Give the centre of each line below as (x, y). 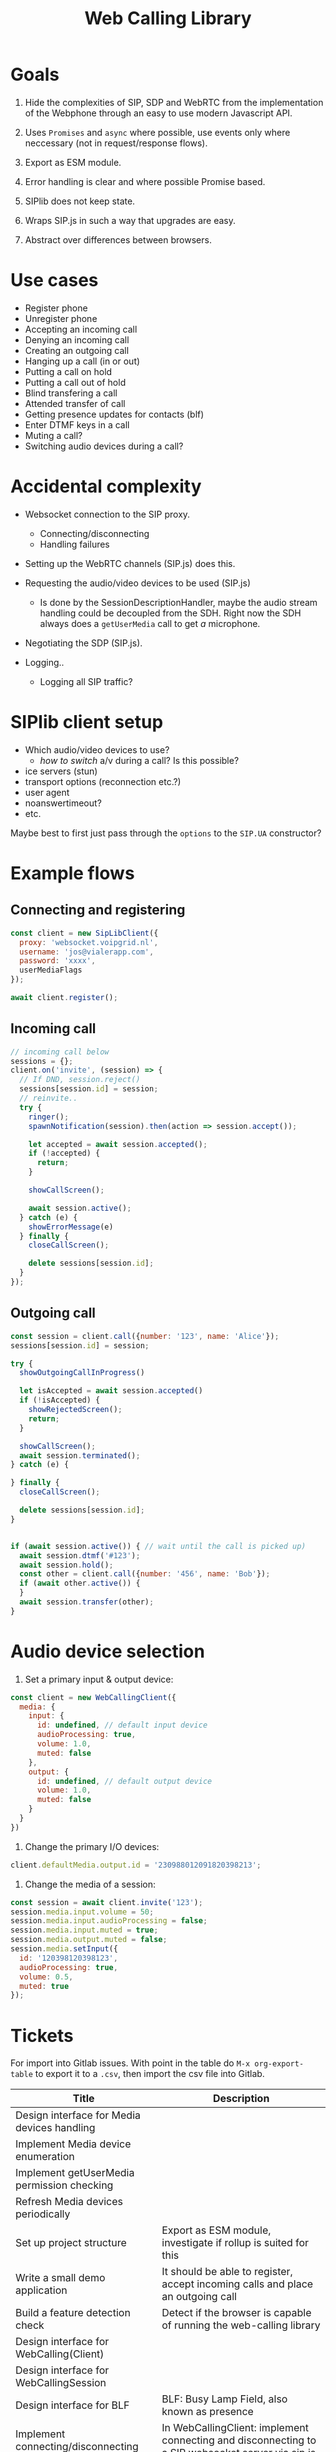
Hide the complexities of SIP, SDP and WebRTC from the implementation (174, 102)
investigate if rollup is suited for (235, 2243)
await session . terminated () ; (80, 1455)
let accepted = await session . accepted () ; (118, 1144)
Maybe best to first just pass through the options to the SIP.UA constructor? (166, 833)
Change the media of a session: (90, 1884)
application (41, 2290)
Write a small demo (60, 2278)
